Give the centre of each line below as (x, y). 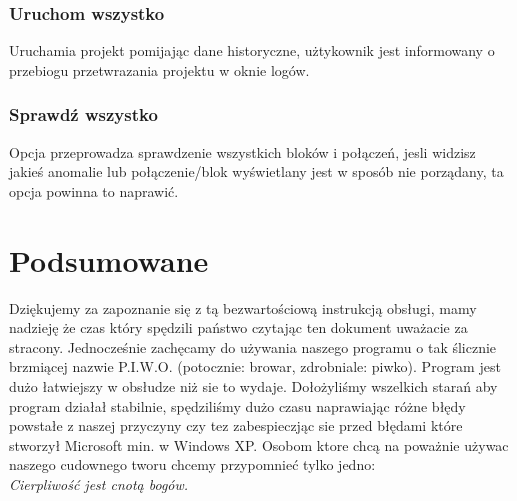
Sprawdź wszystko (83, 114)
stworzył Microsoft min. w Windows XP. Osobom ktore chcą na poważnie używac (259, 444)
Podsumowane (109, 259)
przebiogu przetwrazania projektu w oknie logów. (159, 69)
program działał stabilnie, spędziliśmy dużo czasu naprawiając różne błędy (237, 405)
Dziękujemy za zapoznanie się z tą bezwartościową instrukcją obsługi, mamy (243, 307)
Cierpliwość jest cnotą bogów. (99, 483)
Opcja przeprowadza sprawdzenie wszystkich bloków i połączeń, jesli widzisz (242, 151)
